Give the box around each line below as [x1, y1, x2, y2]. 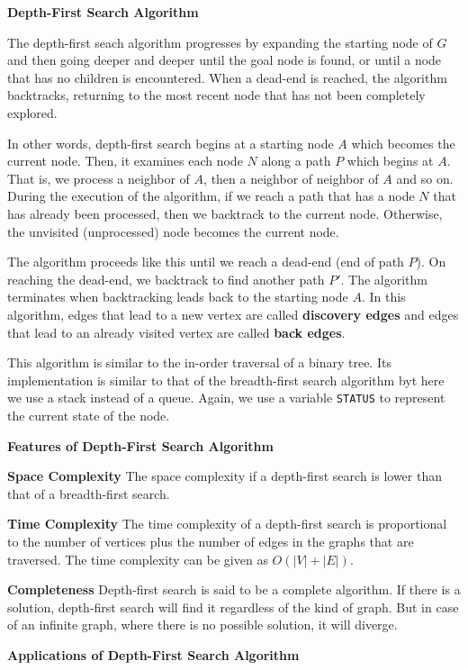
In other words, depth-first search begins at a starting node [7, 133, 334, 152]
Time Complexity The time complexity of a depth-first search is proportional [7, 514, 447, 533]
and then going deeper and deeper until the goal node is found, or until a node [7, 50, 442, 69]
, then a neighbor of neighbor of [203, 168, 379, 187]
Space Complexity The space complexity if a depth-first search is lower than [7, 466, 442, 485]
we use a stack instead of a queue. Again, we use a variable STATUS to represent [7, 388, 445, 407]
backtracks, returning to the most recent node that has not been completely [7, 86, 426, 104]
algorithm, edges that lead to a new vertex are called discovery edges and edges [7, 304, 459, 323]
